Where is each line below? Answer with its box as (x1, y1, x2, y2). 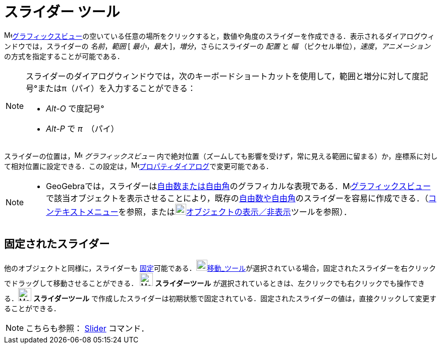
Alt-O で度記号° (46, 103, 104, 113)
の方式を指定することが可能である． (4, 51, 124, 61)
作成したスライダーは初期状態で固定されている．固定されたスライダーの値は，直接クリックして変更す (98, 294, 437, 303)
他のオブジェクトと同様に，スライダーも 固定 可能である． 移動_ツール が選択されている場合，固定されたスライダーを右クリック (4, 263, 436, 272)
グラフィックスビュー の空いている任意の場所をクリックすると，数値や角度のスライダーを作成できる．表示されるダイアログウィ (12, 31, 435, 40)
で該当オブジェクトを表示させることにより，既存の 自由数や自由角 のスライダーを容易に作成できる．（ (46, 193, 428, 203)
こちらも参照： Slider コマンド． (26, 323, 149, 333)
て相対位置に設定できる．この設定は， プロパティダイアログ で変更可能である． (4, 161, 273, 170)
